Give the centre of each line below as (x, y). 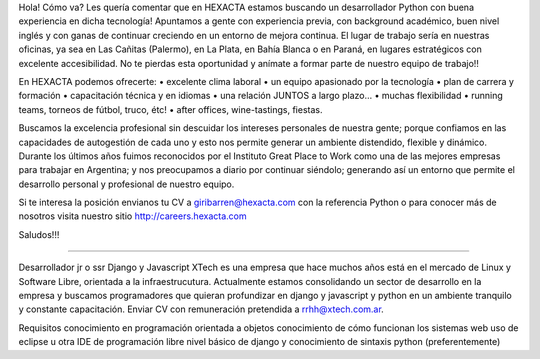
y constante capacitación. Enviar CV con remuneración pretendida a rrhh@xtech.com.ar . (201, 309)
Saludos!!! (39, 234)
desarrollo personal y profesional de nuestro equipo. (126, 184)
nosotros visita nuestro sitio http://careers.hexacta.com (132, 216)
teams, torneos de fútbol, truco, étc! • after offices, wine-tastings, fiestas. (170, 109)
